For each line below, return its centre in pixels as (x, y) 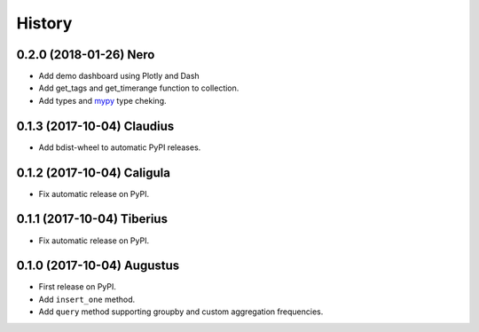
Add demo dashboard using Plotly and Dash (119, 76)
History (44, 23)
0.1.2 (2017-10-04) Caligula (93, 173)
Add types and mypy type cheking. (102, 100)
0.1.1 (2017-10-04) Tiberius (92, 219)
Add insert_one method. (87, 299)
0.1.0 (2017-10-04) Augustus (98, 266)
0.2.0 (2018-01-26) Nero (86, 55)
